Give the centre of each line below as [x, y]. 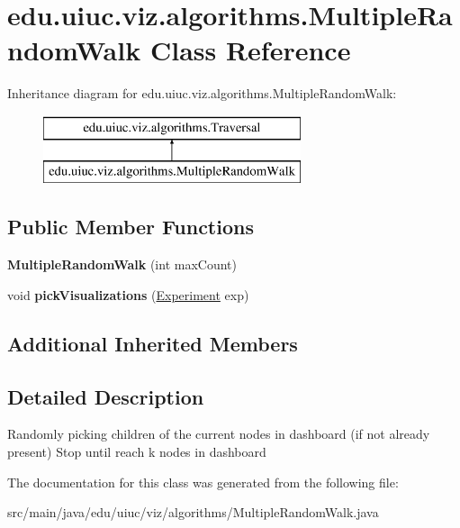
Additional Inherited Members [153, 343]
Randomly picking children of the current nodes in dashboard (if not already [219, 434]
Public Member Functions [131, 227]
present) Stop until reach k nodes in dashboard [137, 452]
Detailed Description [106, 396]
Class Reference [250, 50]
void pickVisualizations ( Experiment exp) [128, 294]
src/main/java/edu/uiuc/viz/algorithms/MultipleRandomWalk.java [193, 512]
